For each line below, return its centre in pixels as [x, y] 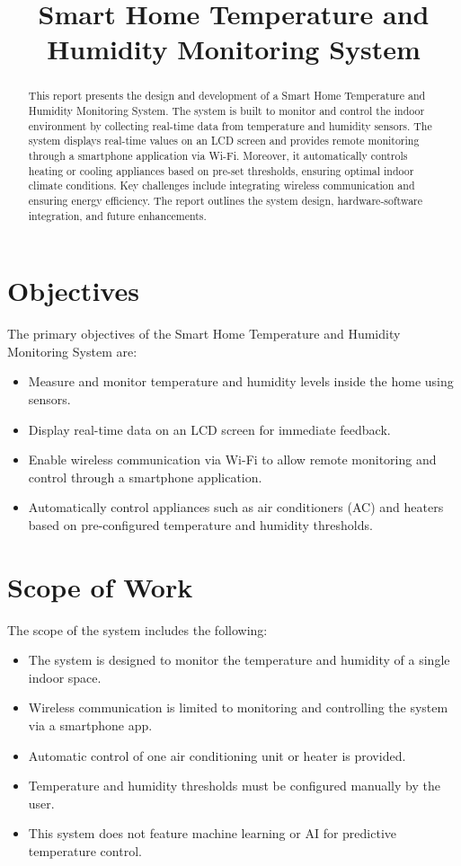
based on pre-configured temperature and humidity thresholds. [200, 524]
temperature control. [85, 851]
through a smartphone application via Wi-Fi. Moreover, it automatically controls [218, 155]
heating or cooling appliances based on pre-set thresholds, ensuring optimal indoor [221, 170]
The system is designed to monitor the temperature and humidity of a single [239, 660]
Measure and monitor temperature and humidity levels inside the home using [241, 381]
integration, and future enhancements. [117, 215]
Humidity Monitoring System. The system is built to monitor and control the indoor [226, 111]
